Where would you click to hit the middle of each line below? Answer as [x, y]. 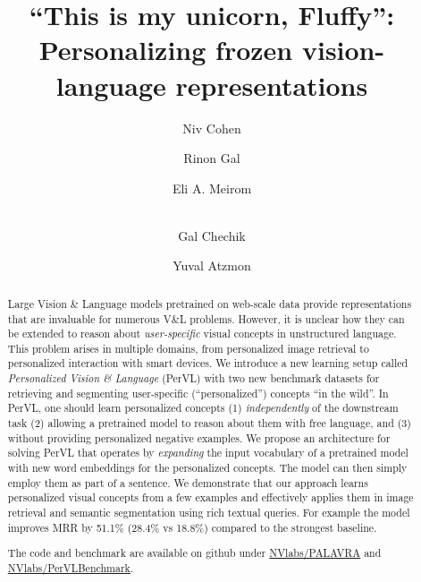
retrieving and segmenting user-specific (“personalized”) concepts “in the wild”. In [198, 393]
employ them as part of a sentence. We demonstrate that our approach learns [188, 482]
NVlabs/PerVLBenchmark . [71, 567]
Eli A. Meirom [212, 188]
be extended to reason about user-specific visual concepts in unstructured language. [202, 334]
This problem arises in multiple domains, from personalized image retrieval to [188, 348]
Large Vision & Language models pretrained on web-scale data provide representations [210, 303]
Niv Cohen [212, 128]
